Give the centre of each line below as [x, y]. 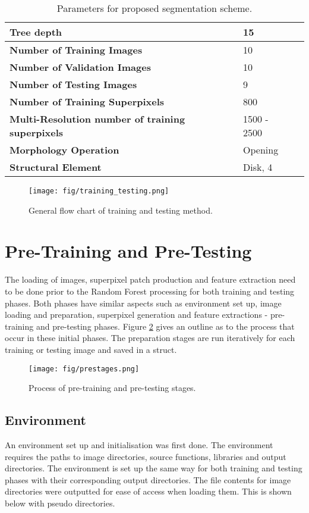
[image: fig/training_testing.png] [99, 191]
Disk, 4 [258, 167]
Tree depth [36, 32]
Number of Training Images [76, 50]
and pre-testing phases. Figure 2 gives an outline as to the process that [165, 326]
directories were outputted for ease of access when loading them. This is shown [148, 491]
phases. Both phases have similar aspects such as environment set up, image [143, 303]
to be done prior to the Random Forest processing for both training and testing [150, 291]
